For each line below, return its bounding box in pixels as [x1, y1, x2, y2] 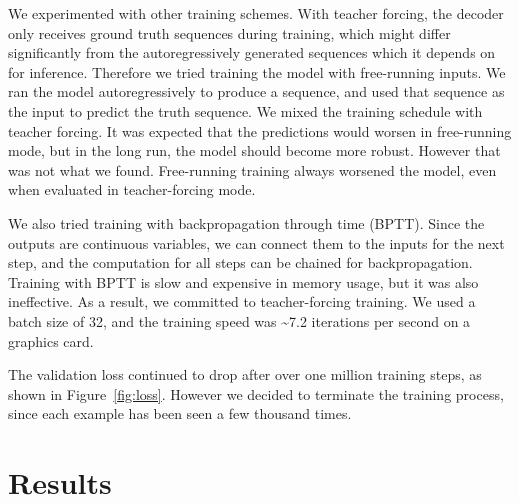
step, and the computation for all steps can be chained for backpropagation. [8, 252, 473, 273]
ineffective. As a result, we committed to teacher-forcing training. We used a [8, 291, 476, 312]
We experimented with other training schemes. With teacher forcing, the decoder [8, 3, 504, 23]
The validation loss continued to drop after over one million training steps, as [8, 364, 482, 385]
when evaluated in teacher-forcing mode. [8, 179, 256, 200]
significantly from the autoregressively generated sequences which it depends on [8, 42, 496, 63]
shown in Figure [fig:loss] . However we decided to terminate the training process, [8, 383, 504, 404]
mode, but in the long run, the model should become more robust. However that [8, 140, 501, 161]
